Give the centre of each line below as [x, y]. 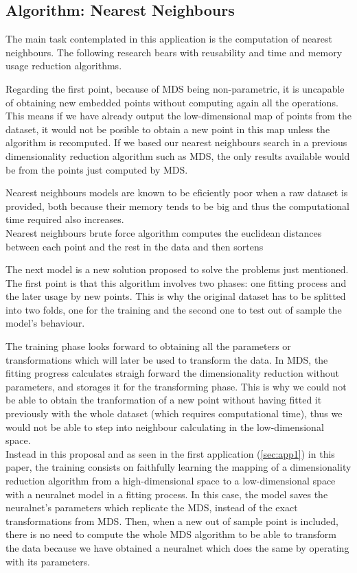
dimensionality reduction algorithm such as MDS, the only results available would [178, 155]
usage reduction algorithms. [64, 66]
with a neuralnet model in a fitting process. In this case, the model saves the [167, 494]
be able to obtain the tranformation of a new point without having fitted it [164, 400]
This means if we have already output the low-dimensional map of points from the [178, 116]
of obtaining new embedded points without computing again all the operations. [172, 102]
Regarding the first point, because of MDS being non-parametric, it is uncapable [175, 88]
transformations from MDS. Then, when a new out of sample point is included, [172, 521]
